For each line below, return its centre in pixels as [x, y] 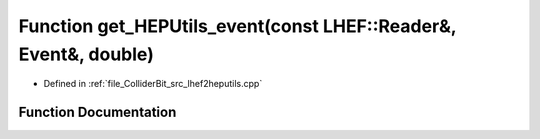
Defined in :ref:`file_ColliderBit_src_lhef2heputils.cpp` [153, 84]
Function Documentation [97, 112]
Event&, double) [86, 54]
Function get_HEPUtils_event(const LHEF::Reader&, [237, 26]
